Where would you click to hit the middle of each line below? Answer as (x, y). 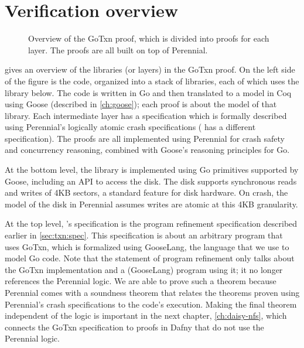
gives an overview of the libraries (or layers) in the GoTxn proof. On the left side (150, 69)
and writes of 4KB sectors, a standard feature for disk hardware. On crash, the (146, 192)
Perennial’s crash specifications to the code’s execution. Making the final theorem (151, 304)
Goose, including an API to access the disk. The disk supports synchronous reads (151, 181)
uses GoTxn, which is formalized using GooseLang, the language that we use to (147, 246)
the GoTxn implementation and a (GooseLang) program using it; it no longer (144, 269)
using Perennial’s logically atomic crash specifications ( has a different (130, 127)
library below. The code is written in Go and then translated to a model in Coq (148, 92)
